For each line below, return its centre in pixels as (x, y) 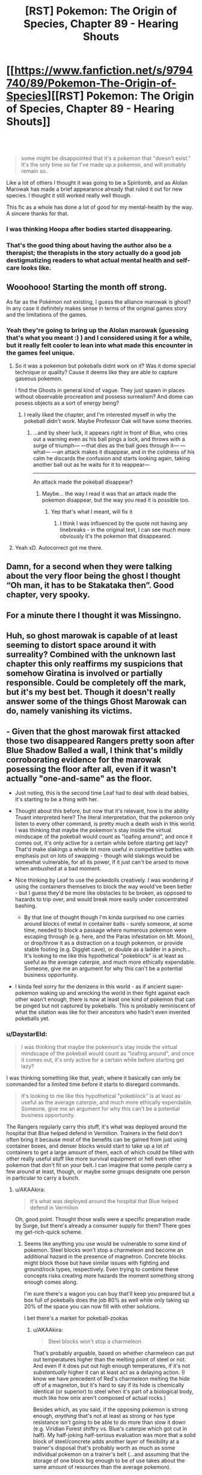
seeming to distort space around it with (81, 645)
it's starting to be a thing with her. (57, 799)
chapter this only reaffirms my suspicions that (95, 664)
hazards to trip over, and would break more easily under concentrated (101, 899)
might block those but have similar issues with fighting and (96, 1263)
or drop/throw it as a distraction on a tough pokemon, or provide (103, 943)
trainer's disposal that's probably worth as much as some (104, 1448)
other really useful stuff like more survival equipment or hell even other (94, 1159)
